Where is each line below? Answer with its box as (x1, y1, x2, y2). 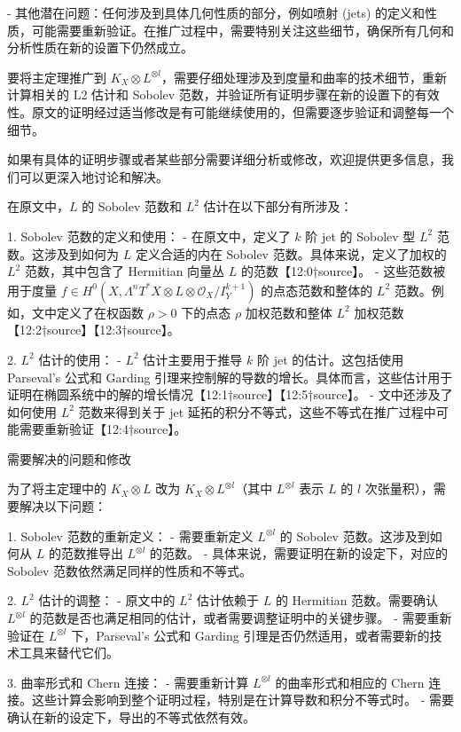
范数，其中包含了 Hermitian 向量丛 (24, 262, 225, 280)
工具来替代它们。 (19, 643, 119, 662)
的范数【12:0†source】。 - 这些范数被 (240, 262, 446, 280)
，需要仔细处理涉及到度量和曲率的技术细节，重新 (160, 67, 447, 86)
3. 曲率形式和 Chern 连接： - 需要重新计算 (7, 673, 249, 691)
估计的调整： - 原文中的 (38, 591, 176, 610)
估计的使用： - (38, 350, 121, 368)
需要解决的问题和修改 (7, 449, 131, 468)
